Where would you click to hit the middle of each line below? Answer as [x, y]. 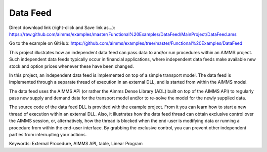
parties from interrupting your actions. [48, 135]
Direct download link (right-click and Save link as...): [62, 28]
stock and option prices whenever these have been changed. [71, 66]
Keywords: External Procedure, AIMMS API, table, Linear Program [76, 144]
